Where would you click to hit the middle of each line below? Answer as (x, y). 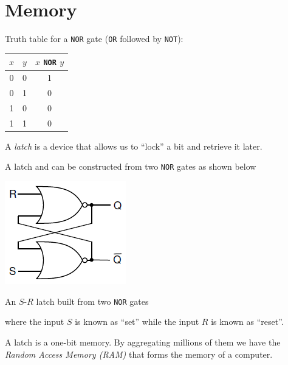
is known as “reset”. (247, 322)
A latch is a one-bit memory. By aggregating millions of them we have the (143, 342)
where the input (35, 322)
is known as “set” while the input (137, 322)
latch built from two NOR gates (92, 301)
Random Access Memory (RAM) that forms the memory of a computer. (139, 354)
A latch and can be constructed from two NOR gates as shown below (131, 166)
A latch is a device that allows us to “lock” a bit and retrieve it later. (134, 146)
